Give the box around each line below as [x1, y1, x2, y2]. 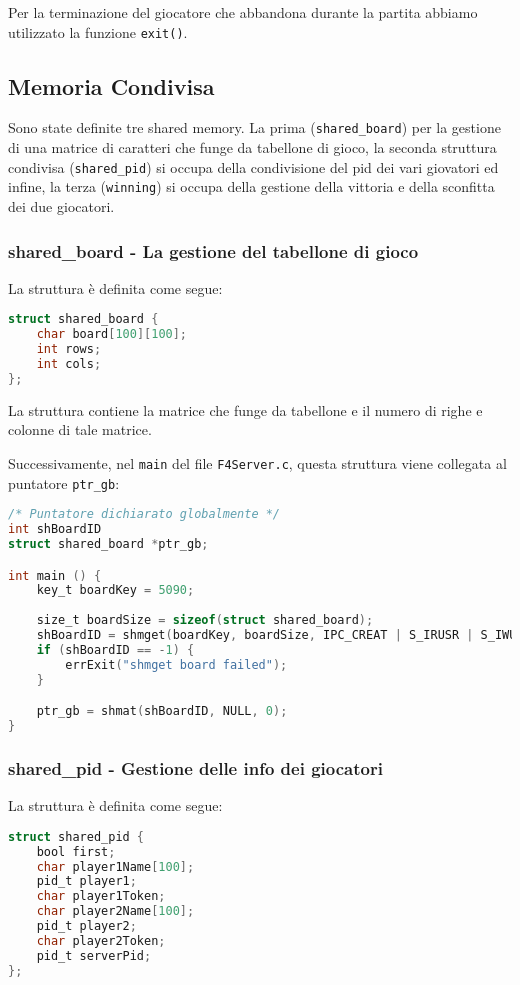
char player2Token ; [36, 933, 166, 948]
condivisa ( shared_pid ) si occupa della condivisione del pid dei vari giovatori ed [8, 156, 499, 177]
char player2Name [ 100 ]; [36, 904, 195, 919]
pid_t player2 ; [36, 919, 137, 934]
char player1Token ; [36, 889, 166, 904]
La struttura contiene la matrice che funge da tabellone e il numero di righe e [8, 399, 483, 420]
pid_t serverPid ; [36, 948, 152, 963]
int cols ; [36, 357, 102, 372]
